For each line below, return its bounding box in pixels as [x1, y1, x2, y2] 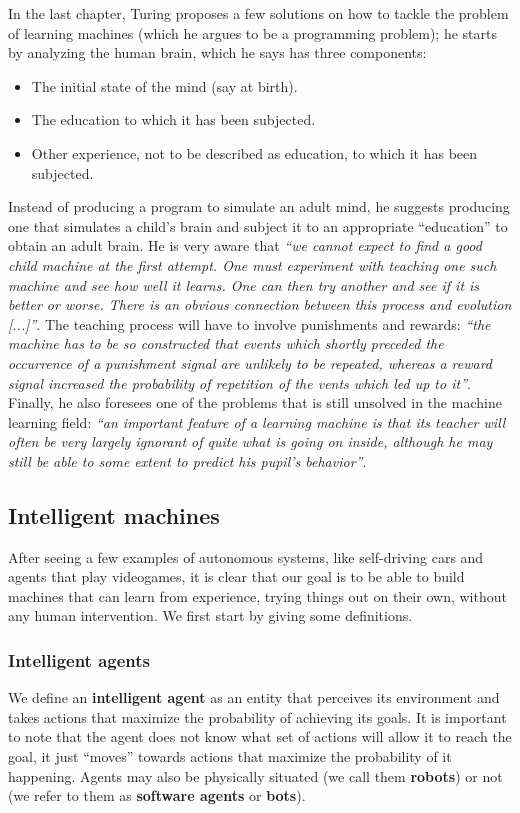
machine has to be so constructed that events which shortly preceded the [8, 333, 444, 354]
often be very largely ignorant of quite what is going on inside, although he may [8, 431, 493, 452]
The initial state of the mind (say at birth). [31, 75, 298, 96]
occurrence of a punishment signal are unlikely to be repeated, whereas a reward [8, 352, 492, 373]
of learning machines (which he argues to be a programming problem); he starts [8, 22, 497, 43]
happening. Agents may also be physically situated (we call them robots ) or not [8, 765, 503, 786]
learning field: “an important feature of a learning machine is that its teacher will [8, 411, 506, 432]
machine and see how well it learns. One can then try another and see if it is [8, 274, 480, 295]
